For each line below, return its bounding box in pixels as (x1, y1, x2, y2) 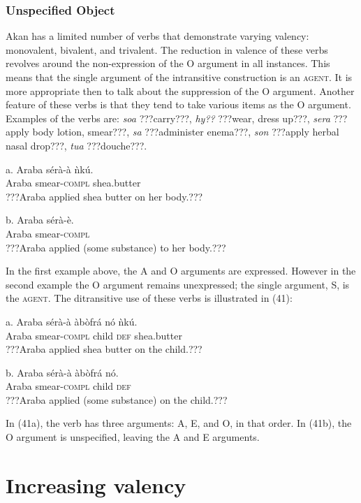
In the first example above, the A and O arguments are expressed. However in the (6, 263, 356, 278)
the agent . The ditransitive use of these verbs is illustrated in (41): (6, 291, 293, 305)
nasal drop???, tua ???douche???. (6, 138, 147, 152)
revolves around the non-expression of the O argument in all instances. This (6, 56, 330, 71)
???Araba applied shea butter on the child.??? (6, 342, 202, 356)
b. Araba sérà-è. (6, 212, 74, 227)
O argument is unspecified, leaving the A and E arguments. (6, 430, 260, 444)
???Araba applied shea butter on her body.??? (6, 189, 203, 203)
